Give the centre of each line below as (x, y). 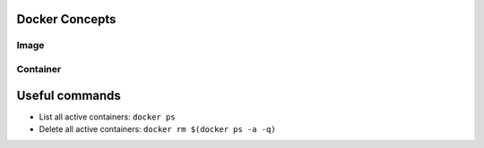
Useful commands (69, 95)
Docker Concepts (66, 19)
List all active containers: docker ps (107, 117)
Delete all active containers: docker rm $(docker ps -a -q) (158, 129)
